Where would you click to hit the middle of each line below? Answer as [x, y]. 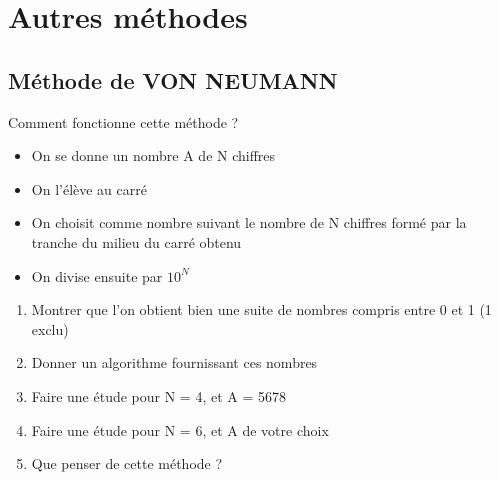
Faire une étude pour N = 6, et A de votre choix [180, 429]
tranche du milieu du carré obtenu [136, 241]
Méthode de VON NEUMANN [173, 79]
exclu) [50, 328]
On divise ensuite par [97, 275]
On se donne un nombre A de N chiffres [153, 155]
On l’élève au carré [89, 188]
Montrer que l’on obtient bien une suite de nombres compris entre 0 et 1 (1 [261, 309]
